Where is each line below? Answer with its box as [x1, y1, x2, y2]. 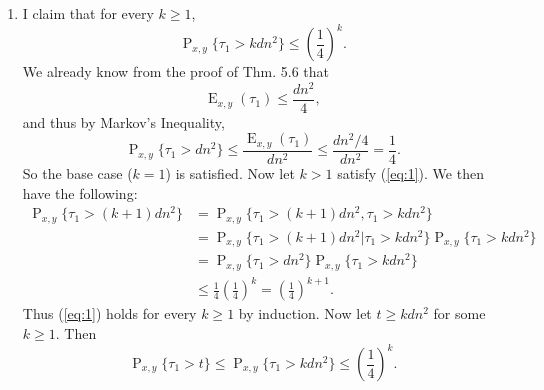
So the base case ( [22, 162, 133, 183]
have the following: [22, 182, 138, 203]
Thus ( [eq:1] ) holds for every [22, 303, 197, 324]
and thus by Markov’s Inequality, [22, 111, 225, 132]
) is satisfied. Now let [165, 162, 295, 183]
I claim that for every [22, 3, 154, 23]
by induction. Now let [238, 303, 372, 324]
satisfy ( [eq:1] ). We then [337, 162, 484, 183]
